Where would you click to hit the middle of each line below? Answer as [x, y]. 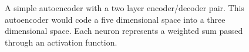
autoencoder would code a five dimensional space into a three [115, 19]
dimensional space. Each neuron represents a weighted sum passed [124, 31]
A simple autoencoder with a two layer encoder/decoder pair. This [124, 8]
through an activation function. [61, 42]
